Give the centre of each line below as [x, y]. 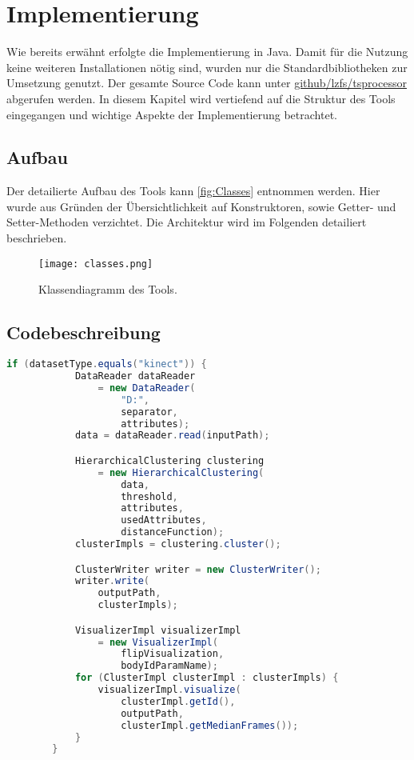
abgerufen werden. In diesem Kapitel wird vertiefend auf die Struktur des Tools [201, 98]
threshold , [149, 496]
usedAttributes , [164, 520]
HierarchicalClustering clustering [169, 460]
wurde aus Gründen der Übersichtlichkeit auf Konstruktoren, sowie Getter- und [201, 206]
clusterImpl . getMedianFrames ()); [210, 725]
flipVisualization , [173, 654]
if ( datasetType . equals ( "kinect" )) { [107, 364]
